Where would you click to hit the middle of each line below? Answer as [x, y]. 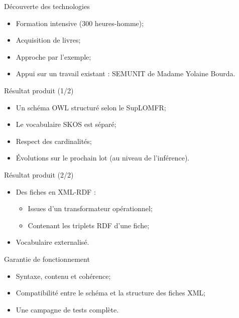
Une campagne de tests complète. [67, 309]
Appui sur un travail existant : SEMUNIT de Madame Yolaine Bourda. [126, 73]
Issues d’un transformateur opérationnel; [90, 208]
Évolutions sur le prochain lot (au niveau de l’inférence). [103, 158]
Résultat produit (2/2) [39, 174]
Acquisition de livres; [48, 40]
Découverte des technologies [47, 6]
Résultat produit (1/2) [39, 90]
